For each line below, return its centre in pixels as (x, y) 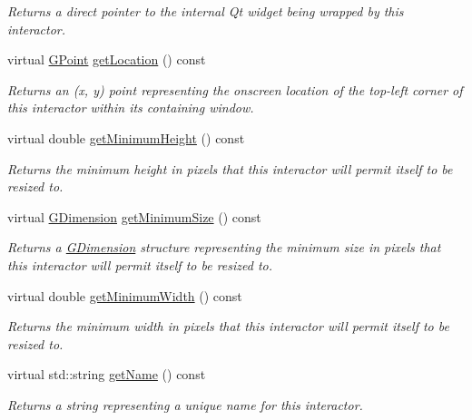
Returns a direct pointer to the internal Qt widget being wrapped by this (206, 11)
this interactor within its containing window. (131, 107)
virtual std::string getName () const (107, 374)
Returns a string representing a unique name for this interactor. (185, 404)
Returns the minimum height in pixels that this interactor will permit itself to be (230, 168)
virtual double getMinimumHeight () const (126, 137)
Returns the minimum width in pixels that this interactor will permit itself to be (228, 326)
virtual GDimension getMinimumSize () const (134, 216)
